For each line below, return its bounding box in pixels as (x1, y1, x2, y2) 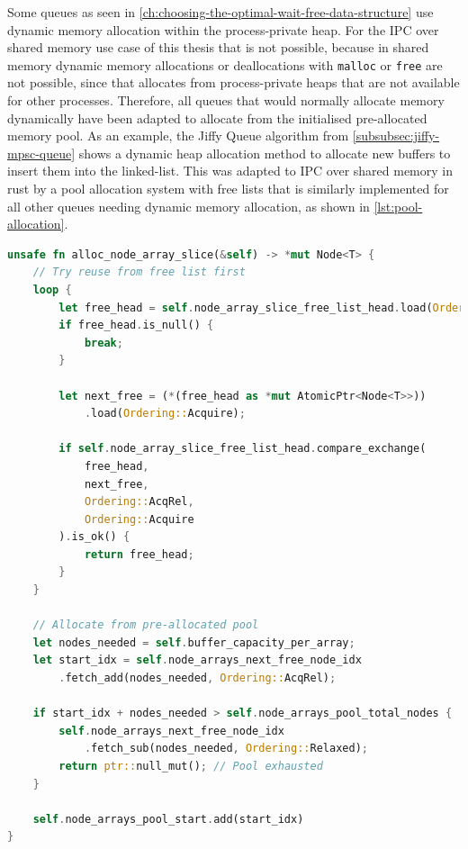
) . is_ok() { (58, 530, 130, 544)
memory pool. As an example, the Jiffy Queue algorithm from (7, 126, 349, 145)
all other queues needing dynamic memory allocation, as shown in (7, 196, 370, 215)
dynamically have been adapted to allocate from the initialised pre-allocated (7, 108, 427, 127)
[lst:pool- (373, 196, 423, 215)
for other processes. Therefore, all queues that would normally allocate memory (7, 91, 445, 110)
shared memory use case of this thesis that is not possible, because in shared (7, 38, 429, 57)
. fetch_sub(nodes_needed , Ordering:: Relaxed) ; (84, 742, 368, 755)
